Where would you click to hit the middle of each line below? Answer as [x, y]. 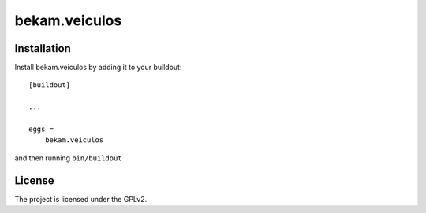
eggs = [41, 129]
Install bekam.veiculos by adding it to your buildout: [98, 68]
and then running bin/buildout [68, 158]
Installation [43, 48]
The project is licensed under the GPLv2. [81, 199]
